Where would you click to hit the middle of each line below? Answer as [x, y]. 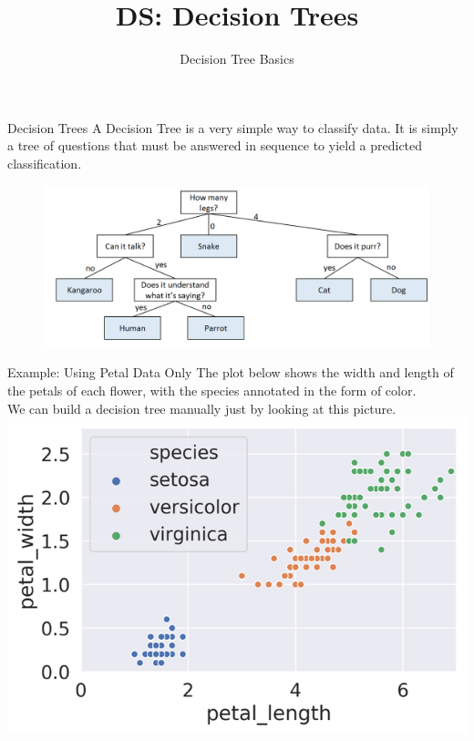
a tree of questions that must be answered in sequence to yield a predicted [215, 145]
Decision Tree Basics [237, 59]
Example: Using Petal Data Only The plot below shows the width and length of [231, 372]
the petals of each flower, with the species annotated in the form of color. [212, 390]
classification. [45, 163]
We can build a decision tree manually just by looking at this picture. [202, 408]
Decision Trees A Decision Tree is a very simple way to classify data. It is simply [233, 127]
